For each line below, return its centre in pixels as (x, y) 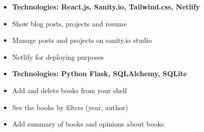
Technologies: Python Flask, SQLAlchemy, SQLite (100, 73)
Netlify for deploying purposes (58, 57)
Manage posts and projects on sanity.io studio (82, 40)
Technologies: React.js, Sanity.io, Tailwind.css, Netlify (106, 6)
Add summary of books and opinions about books (88, 124)
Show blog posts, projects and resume (69, 23)
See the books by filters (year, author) (70, 107)
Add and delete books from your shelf (69, 90)
